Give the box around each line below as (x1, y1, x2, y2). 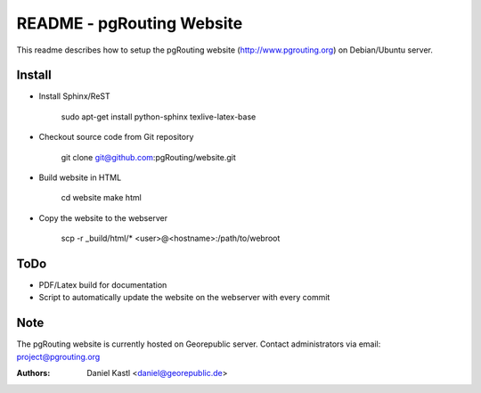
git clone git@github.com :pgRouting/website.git (61, 151, 236, 162)
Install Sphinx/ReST (38, 91, 110, 102)
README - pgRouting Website (16, 13, 243, 33)
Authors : (16, 368, 51, 379)
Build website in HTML (38, 172, 122, 183)
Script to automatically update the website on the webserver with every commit (38, 292, 330, 303)
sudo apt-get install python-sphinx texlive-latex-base (61, 111, 257, 122)
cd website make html (61, 192, 142, 203)
